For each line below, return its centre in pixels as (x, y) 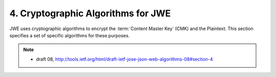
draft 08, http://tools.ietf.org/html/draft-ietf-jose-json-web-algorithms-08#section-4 (124, 59)
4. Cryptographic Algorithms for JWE (90, 13)
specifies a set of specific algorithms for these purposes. (70, 35)
